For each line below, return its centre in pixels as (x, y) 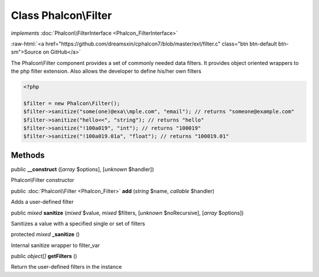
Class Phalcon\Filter (61, 15)
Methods (28, 155)
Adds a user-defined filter (42, 202)
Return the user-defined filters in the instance (66, 267)
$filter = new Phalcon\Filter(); (72, 103)
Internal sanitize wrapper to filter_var (56, 245)
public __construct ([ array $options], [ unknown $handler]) (82, 169)
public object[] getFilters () (44, 256)
